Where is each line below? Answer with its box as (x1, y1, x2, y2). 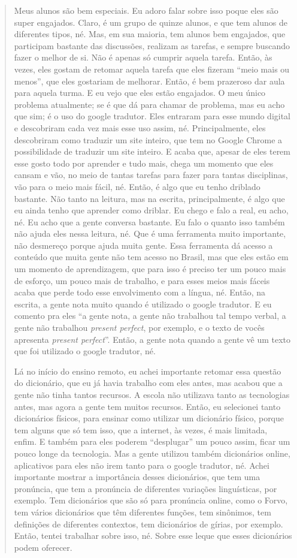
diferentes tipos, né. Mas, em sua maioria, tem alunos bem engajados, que (14, 28, 286, 40)
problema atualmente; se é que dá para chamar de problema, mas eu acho (14, 98, 285, 110)
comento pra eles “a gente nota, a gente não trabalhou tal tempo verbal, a (14, 309, 286, 322)
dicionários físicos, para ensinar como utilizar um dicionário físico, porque (14, 412, 284, 424)
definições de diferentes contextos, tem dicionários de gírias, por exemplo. (14, 517, 283, 530)
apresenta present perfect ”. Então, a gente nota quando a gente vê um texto (14, 333, 291, 345)
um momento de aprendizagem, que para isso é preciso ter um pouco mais (14, 263, 286, 275)
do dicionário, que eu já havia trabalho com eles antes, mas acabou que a (14, 376, 283, 389)
